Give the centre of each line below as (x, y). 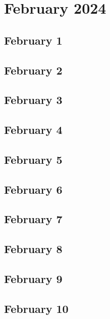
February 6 (33, 189)
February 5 (33, 159)
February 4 (33, 130)
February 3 (33, 100)
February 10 (36, 308)
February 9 (33, 279)
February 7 (33, 219)
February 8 (33, 249)
